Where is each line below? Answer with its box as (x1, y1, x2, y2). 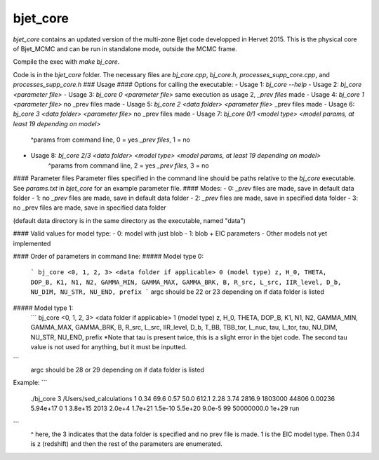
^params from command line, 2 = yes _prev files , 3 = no (48, 161, 210, 170)
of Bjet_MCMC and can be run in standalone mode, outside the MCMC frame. (13, 44, 238, 53)
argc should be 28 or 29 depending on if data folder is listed (30, 365, 205, 374)
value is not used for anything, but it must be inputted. (30, 343, 187, 351)
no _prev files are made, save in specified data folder (13, 203, 166, 212)
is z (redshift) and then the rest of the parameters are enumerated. (30, 440, 222, 448)
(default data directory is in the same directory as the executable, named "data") (13, 216, 246, 224)
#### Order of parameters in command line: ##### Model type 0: (13, 252, 204, 260)
